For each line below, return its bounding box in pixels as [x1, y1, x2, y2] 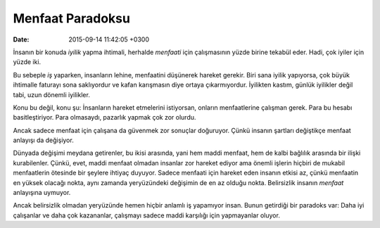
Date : [13, 35, 30, 44]
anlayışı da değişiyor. [13, 136, 74, 144]
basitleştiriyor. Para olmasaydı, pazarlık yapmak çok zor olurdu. [13, 113, 196, 122]
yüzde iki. [13, 58, 42, 66]
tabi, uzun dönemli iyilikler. [13, 90, 91, 99]
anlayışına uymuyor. [13, 189, 71, 197]
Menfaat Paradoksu [13, 11, 130, 26]
